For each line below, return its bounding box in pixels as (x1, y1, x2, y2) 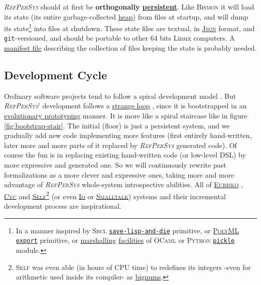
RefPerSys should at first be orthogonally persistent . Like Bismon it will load (4, 2, 254, 12)
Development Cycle (4, 67, 107, 83)
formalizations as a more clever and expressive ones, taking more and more (4, 169, 234, 180)
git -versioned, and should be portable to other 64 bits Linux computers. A (4, 33, 235, 43)
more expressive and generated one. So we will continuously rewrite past (4, 160, 226, 170)
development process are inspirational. (4, 201, 121, 211)
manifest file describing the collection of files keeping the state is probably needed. (4, 43, 257, 53)
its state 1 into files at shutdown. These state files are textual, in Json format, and (4, 22, 255, 33)
